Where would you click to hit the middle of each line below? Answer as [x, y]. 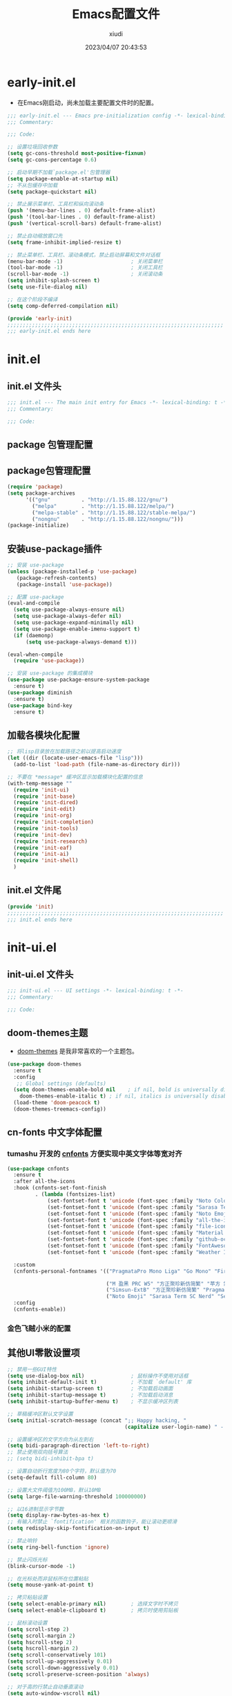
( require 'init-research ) [51, 841]
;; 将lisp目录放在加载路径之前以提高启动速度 [65, 751]
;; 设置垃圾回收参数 [32, 147]
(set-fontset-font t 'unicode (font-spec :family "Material [136, 1233]
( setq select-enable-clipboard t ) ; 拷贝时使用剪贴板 [93, 1611]
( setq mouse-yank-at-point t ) [51, 1585]
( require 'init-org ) [43, 816]
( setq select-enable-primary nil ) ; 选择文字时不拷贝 [93, 1604]
